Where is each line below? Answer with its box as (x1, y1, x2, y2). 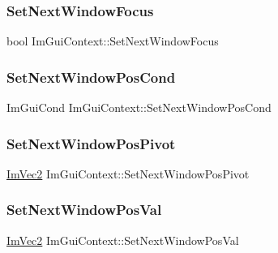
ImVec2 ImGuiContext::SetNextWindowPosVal (6, 231, 239, 248)
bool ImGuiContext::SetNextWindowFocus (6, 32, 219, 49)
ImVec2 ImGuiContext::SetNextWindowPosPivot (6, 165, 250, 182)
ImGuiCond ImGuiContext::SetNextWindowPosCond (6, 99, 272, 116)
